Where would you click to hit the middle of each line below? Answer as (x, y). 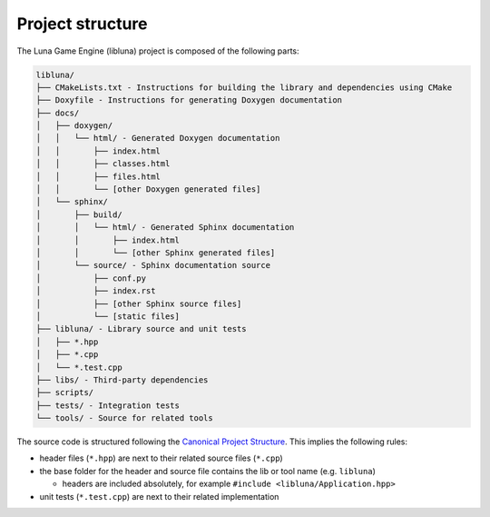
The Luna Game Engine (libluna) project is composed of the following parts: (158, 51)
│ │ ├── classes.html (103, 164)
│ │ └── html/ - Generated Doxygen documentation (158, 138)
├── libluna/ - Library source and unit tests (141, 329)
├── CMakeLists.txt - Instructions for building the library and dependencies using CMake (244, 87)
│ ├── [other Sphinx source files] (139, 303)
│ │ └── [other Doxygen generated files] (148, 189)
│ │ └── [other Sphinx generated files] (156, 253)
